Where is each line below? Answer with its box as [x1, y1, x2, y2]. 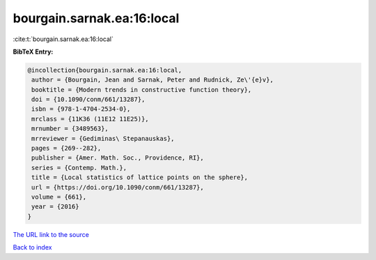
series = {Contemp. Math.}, [31, 164, 127, 171]
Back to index [13, 243, 52, 252]
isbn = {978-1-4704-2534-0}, [31, 105, 131, 113]
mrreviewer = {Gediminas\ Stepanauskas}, [31, 135, 175, 142]
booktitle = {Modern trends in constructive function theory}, [31, 86, 252, 93]
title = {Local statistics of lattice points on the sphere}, [31, 174, 249, 181]
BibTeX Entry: [13, 47, 54, 56]
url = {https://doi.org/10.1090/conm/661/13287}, [31, 183, 205, 191]
